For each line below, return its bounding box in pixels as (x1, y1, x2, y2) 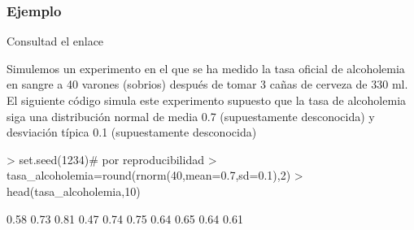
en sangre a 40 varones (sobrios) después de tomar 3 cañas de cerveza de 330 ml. (7, 76, 408, 93)
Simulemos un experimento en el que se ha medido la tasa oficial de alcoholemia (7, 59, 405, 76)
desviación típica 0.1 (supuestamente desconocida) (7, 124, 257, 141)
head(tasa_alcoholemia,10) (7, 182, 141, 199)
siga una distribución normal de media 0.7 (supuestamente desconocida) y (7, 107, 375, 124)
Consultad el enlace (7, 33, 104, 50)
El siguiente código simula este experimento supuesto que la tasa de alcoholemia (7, 92, 407, 108)
